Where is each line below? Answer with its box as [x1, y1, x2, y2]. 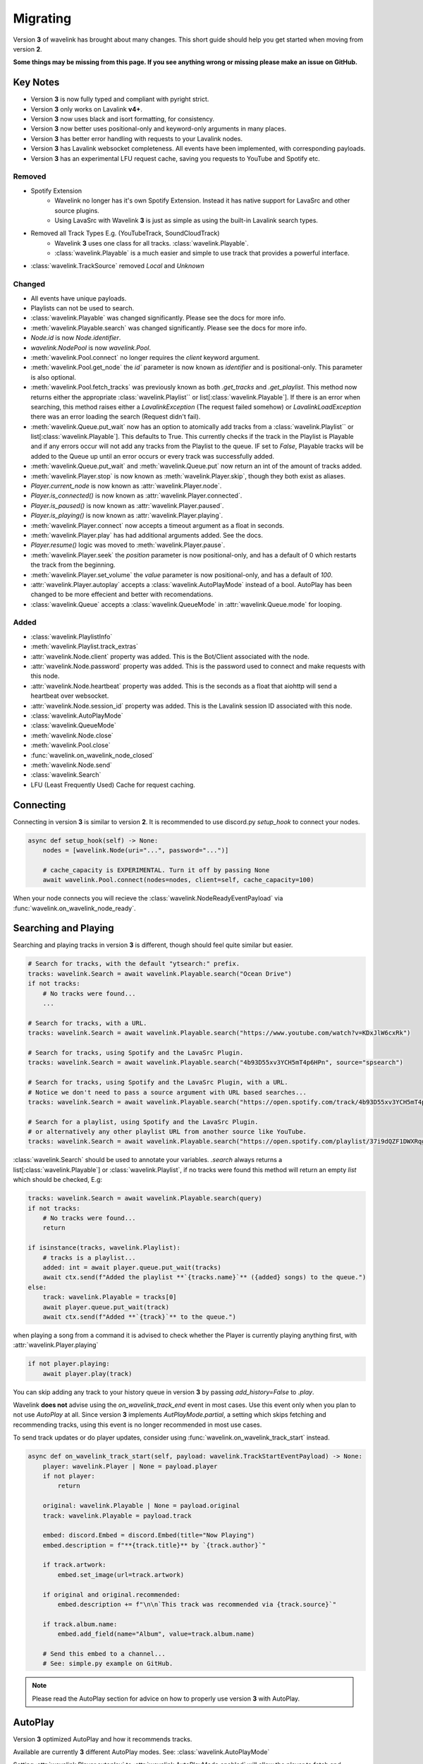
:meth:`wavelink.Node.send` [30, 761, 113, 769]
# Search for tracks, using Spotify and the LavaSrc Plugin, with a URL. [27, 1078, 288, 1087]
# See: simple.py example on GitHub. [42, 1660, 173, 1668]
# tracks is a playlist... [42, 1253, 137, 1262]
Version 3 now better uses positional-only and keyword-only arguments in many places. [30, 124, 287, 133]
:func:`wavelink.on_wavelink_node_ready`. [13, 904, 136, 912]
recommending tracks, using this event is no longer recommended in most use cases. [13, 1420, 262, 1429]
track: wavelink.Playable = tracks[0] [42, 1293, 177, 1301]
